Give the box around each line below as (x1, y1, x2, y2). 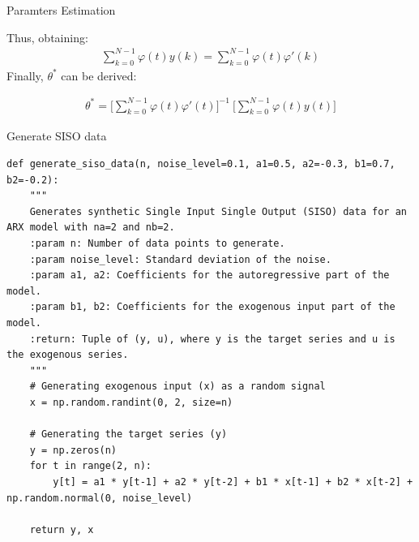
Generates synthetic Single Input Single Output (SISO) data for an (29, 205, 407, 217)
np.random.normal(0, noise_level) (6, 492, 193, 504)
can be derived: (61, 67, 137, 84)
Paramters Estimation (6, 2, 116, 18)
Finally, (6, 67, 44, 84)
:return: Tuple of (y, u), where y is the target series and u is (29, 333, 395, 345)
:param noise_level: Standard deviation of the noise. (29, 253, 331, 265)
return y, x (29, 523, 94, 536)
